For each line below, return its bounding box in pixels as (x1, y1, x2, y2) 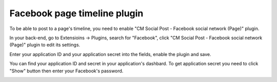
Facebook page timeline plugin (9, 8, 144, 19)
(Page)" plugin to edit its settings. (9, 42, 81, 48)
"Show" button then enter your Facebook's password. (9, 68, 124, 74)
